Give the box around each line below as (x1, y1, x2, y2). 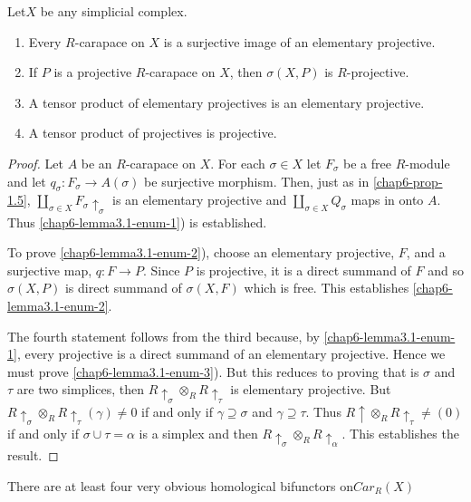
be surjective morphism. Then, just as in (144, 171, 370, 190)
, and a (406, 243, 446, 262)
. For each (210, 153, 265, 172)
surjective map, (7, 260, 92, 279)
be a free (343, 153, 391, 172)
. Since (142, 260, 180, 279)
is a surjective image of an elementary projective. (163, 32, 436, 51)
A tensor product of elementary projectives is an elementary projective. (28, 92, 425, 111)
